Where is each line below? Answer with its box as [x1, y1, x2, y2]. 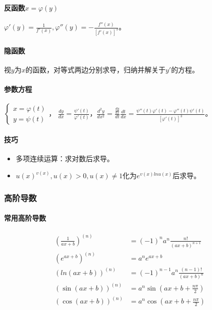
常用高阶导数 [4, 213, 46, 223]
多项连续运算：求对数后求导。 [15, 153, 114, 164]
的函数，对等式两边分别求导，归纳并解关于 [25, 64, 165, 74]
